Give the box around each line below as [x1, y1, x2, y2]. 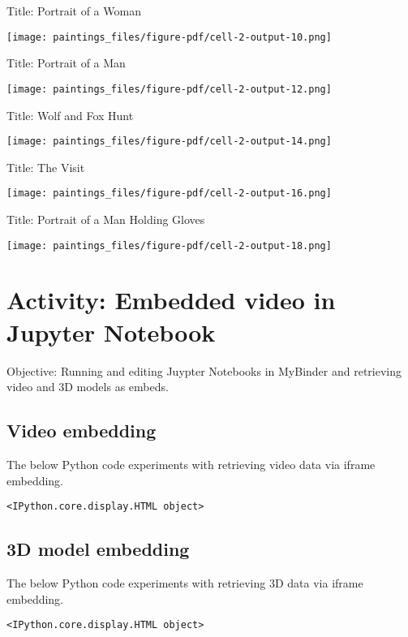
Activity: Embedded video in [6, 283, 336, 316]
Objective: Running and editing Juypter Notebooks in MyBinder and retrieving [6, 362, 402, 379]
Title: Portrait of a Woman [6, 2, 141, 19]
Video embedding [6, 418, 157, 443]
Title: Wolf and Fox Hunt [6, 106, 134, 123]
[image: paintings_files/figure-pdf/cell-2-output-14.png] [6, 136, 332, 148]
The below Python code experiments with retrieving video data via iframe [6, 455, 376, 472]
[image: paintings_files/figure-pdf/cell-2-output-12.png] [6, 83, 332, 95]
